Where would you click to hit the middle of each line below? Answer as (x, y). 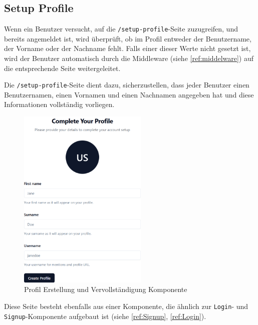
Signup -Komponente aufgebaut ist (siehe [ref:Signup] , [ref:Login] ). (105, 316)
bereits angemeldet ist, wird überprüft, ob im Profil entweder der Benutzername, (128, 38)
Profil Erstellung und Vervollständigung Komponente (106, 289)
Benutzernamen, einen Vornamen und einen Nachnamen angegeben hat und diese (129, 94)
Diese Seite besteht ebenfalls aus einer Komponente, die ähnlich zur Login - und (126, 306)
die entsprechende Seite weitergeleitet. (62, 68)
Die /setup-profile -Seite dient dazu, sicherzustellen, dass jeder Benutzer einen (127, 85)
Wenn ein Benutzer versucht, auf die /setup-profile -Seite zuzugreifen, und (121, 29)
